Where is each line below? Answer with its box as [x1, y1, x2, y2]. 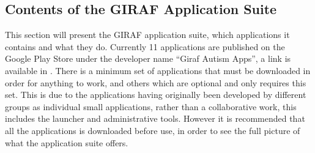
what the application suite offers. [5, 136, 128, 149]
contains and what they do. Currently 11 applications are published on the [5, 40, 285, 53]
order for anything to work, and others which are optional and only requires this [5, 76, 306, 89]
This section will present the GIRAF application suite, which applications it [5, 28, 290, 41]
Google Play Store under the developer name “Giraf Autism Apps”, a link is [5, 52, 291, 65]
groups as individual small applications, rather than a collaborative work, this [5, 100, 297, 113]
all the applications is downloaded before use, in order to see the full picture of [5, 124, 300, 136]
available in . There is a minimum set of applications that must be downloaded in [5, 64, 311, 76]
